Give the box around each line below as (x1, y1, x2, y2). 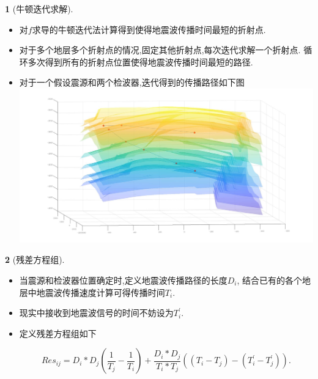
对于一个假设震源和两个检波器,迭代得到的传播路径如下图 (19, 76, 245, 89)
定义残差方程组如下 (19, 326, 97, 339)
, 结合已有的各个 (237, 273, 303, 286)
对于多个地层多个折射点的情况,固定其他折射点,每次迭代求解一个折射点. (19, 43, 301, 56)
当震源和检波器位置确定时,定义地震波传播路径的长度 (19, 273, 227, 286)
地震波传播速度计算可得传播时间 (36, 285, 165, 298)
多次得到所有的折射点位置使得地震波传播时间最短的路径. (28, 55, 253, 68)
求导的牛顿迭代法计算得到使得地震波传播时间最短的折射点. (32, 23, 266, 35)
